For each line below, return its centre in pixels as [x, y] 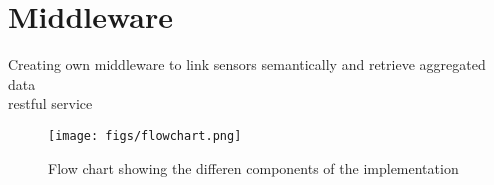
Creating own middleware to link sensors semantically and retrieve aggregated [247, 64]
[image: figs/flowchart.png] [145, 135]
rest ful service [50, 103]
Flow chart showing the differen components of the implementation [253, 167]
